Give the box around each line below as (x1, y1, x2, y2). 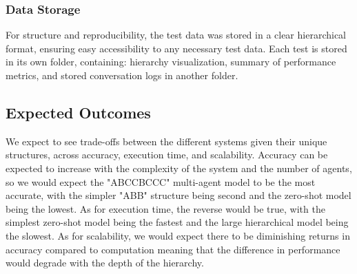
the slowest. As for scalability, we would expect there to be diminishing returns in (6, 228, 350, 242)
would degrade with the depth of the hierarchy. (6, 255, 204, 270)
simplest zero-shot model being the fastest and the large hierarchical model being (6, 215, 349, 229)
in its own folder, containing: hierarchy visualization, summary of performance (6, 54, 336, 69)
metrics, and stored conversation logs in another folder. (6, 68, 238, 82)
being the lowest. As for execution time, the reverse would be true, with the (6, 201, 325, 215)
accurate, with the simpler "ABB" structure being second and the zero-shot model (6, 188, 351, 202)
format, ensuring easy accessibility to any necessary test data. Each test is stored (6, 41, 347, 55)
